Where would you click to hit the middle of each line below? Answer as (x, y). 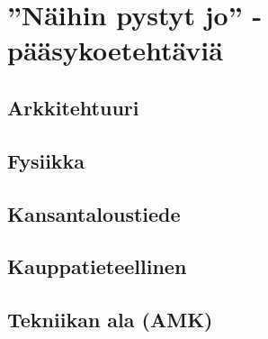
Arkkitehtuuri (73, 107)
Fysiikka (46, 160)
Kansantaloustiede (94, 213)
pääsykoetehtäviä (115, 50)
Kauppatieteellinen (97, 266)
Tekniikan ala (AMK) (110, 320)
